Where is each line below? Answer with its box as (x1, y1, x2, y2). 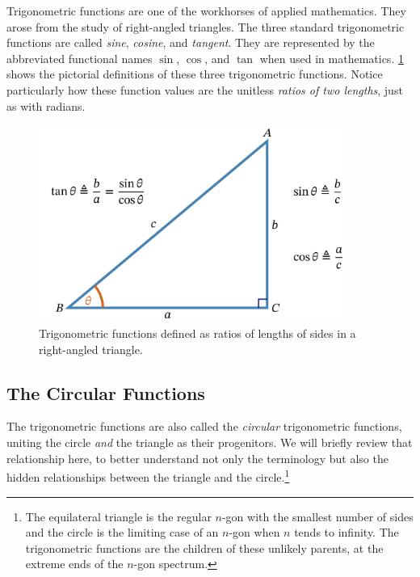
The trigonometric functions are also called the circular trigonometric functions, (6, 418, 402, 435)
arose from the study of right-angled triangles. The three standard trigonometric (6, 18, 405, 35)
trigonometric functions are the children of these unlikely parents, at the (25, 539, 384, 556)
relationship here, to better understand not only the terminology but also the (6, 449, 388, 466)
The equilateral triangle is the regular (25, 508, 212, 524)
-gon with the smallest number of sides (221, 508, 414, 524)
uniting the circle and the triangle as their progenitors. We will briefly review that (6, 434, 413, 451)
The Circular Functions (6, 380, 205, 405)
